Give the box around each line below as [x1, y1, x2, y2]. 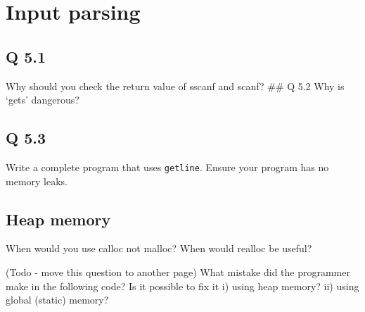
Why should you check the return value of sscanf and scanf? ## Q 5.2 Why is [6, 78, 345, 93]
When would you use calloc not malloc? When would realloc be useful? [6, 241, 312, 256]
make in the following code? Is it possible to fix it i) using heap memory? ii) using [6, 278, 359, 293]
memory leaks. [6, 173, 68, 188]
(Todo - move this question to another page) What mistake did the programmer [6, 265, 350, 280]
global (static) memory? [6, 292, 109, 307]
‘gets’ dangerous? [6, 92, 79, 107]
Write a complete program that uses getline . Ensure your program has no [6, 159, 329, 174]
